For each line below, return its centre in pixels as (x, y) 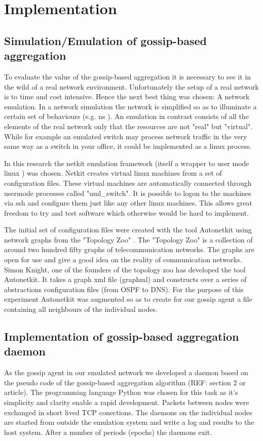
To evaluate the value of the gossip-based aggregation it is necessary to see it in (128, 76)
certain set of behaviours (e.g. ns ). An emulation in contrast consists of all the (126, 116)
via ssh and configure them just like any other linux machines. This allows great (128, 203)
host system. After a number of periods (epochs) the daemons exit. (108, 432)
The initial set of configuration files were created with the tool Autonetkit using (128, 230)
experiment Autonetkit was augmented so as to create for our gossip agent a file (128, 299)
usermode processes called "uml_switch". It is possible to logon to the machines (128, 193)
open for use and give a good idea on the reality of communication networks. (123, 259)
